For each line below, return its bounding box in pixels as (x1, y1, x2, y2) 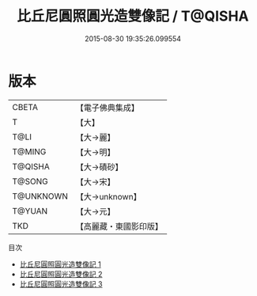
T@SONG (12, 176, 49, 187)
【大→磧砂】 (75, 161, 123, 173)
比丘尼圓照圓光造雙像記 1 (19, 259, 101, 269)
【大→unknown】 (75, 191, 142, 202)
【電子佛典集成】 (75, 102, 140, 113)
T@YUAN (12, 205, 48, 216)
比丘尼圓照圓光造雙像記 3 (19, 279, 103, 289)
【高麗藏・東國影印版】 (75, 221, 164, 232)
